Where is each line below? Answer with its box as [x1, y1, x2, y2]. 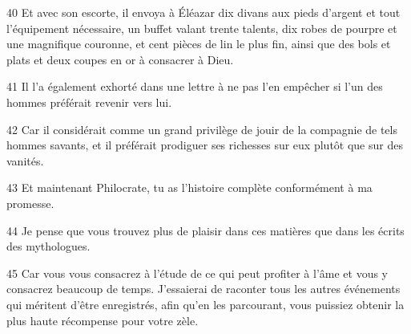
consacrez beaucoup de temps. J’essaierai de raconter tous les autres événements [6, 280, 401, 297]
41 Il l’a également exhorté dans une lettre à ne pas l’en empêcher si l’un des [6, 78, 383, 95]
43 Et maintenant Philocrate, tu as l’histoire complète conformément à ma [6, 179, 373, 196]
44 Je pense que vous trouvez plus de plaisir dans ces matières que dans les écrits [6, 222, 405, 238]
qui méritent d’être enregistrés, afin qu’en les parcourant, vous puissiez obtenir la [6, 295, 405, 312]
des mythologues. [6, 238, 91, 255]
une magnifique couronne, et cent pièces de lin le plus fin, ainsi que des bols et [6, 35, 391, 52]
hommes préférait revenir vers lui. [6, 93, 172, 110]
